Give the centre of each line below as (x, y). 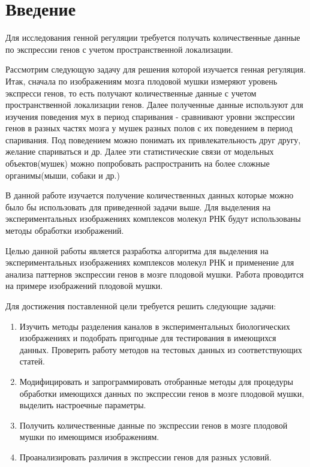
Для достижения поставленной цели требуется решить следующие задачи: (141, 306)
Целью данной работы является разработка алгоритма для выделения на (137, 250)
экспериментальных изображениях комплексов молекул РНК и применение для (150, 262)
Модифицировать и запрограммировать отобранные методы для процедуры (156, 381)
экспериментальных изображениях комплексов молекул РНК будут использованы (153, 219)
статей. (32, 361)
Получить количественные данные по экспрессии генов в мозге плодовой (154, 425)
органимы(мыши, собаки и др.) (63, 175)
